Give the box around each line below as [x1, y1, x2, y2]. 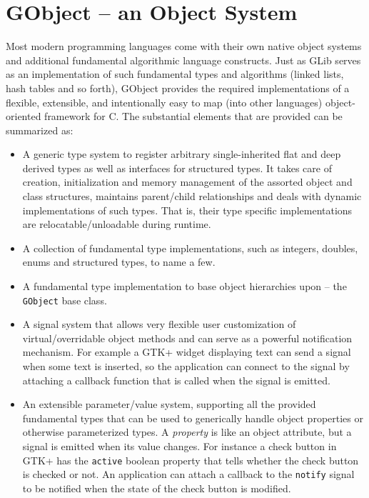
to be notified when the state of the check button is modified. [22, 480, 291, 495]
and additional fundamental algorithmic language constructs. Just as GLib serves [6, 52, 361, 67]
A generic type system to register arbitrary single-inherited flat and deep [22, 146, 341, 161]
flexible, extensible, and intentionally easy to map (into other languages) [6, 94, 323, 109]
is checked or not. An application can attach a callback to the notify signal [22, 467, 355, 482]
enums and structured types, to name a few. [22, 254, 216, 269]
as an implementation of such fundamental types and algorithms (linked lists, [6, 66, 344, 81]
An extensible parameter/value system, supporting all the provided [22, 397, 316, 412]
